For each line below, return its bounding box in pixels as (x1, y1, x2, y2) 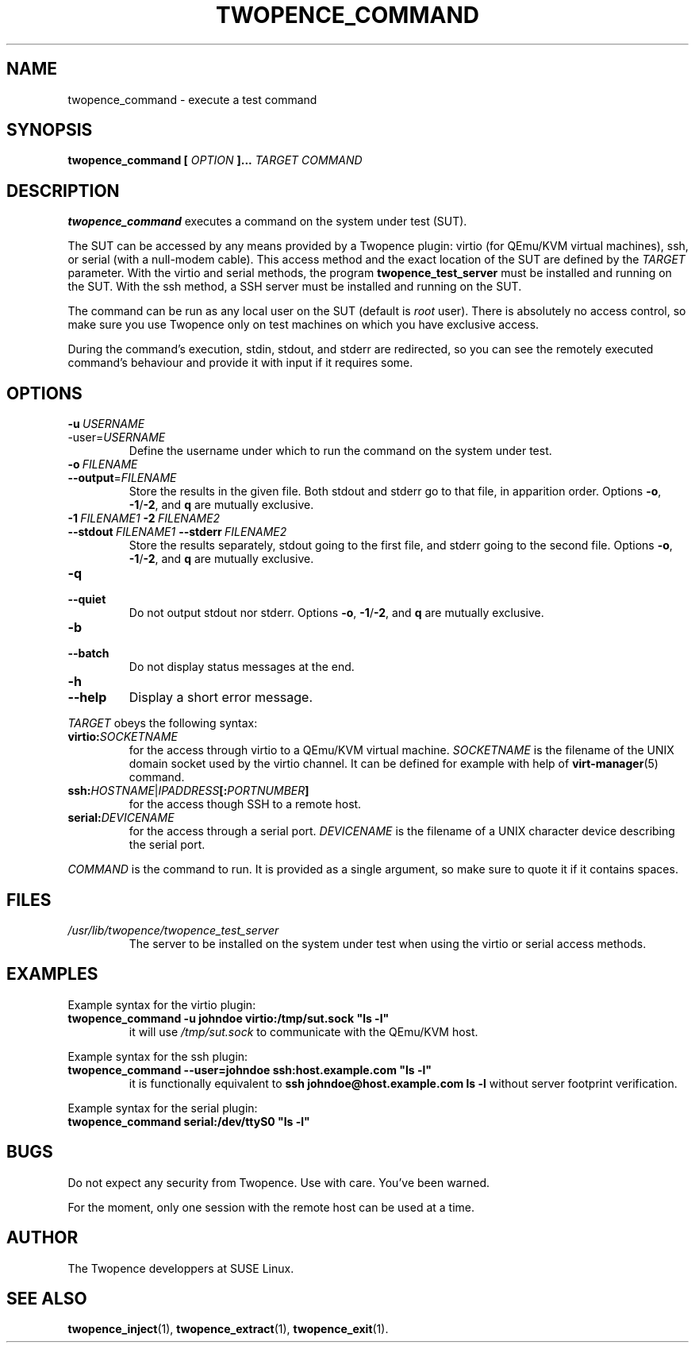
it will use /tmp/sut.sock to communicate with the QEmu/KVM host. (129, 1024, 478, 1039)
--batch (67, 646, 109, 661)
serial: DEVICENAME (67, 811, 175, 825)
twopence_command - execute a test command (67, 92, 317, 106)
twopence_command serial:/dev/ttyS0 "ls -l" (67, 1114, 310, 1128)
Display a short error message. (129, 689, 313, 706)
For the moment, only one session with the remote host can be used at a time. (67, 1200, 474, 1214)
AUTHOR (6, 1228, 79, 1248)
